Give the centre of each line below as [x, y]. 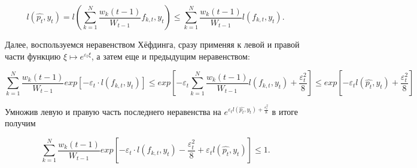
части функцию [33, 56]
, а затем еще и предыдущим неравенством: [171, 56]
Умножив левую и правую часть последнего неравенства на [113, 111]
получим [20, 123]
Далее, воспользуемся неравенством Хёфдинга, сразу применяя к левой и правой [152, 44]
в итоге [285, 111]
